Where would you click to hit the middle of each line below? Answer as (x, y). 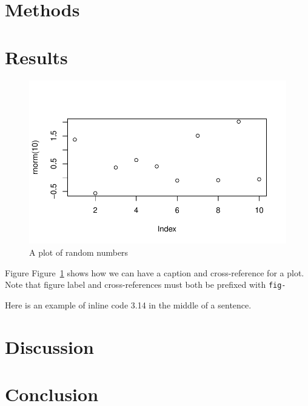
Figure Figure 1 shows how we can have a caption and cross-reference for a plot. (155, 272)
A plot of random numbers (79, 252)
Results (36, 57)
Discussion (49, 346)
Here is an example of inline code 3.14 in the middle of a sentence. (128, 304)
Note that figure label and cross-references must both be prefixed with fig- (146, 285)
